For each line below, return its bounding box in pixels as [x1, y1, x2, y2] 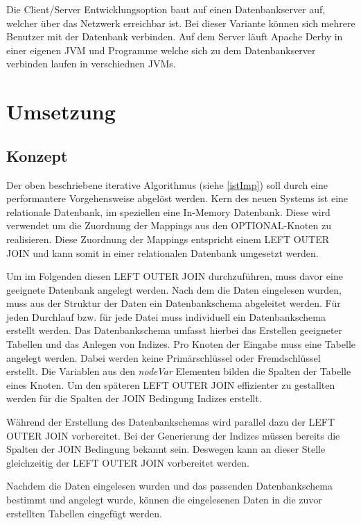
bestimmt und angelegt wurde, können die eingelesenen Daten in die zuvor [6, 492, 322, 507]
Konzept [6, 144, 68, 166]
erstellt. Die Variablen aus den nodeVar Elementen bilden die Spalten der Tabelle [6, 364, 351, 378]
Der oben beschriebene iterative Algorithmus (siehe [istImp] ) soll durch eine [6, 177, 328, 192]
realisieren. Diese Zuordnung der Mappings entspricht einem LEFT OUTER [6, 231, 330, 246]
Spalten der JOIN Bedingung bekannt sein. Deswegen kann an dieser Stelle [6, 442, 326, 456]
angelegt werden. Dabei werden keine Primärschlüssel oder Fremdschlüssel [6, 350, 321, 365]
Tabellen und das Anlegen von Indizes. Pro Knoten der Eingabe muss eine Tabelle [6, 337, 356, 351]
